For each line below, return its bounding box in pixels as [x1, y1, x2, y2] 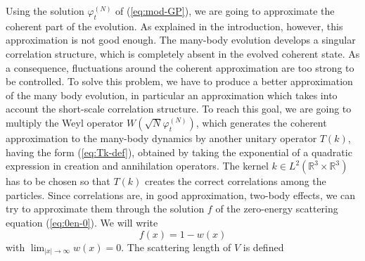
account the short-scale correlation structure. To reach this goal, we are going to [6, 101, 352, 116]
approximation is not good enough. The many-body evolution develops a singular [6, 32, 356, 47]
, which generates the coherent [196, 115, 327, 129]
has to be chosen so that [6, 174, 110, 189]
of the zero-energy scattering [215, 201, 338, 216]
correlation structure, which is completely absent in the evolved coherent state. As [6, 46, 360, 61]
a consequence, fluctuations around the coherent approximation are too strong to [6, 60, 354, 75]
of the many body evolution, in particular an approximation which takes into [6, 87, 338, 102]
